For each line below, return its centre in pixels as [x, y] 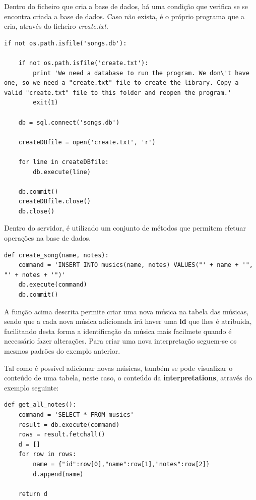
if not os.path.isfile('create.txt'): [83, 63]
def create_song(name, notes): [56, 255]
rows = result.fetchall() [62, 435]
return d [33, 494]
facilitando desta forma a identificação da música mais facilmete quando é [118, 331]
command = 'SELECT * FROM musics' [76, 414]
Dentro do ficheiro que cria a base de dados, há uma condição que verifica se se [126, 6]
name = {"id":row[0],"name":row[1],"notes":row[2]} [121, 464]
